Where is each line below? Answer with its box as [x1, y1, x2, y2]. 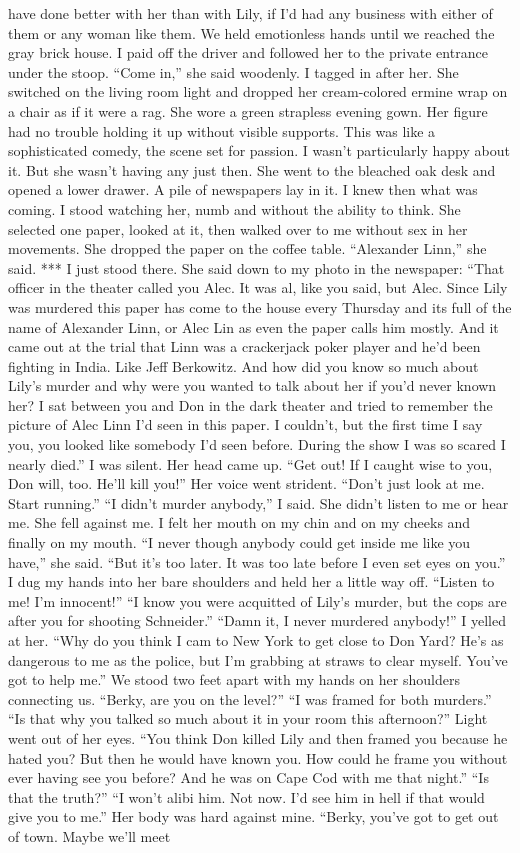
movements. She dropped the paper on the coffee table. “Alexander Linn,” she [8, 238, 487, 259]
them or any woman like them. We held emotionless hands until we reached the [8, 22, 495, 43]
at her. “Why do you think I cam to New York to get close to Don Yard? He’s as [8, 630, 504, 650]
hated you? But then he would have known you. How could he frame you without [8, 747, 508, 768]
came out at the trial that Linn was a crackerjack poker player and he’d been [8, 336, 481, 357]
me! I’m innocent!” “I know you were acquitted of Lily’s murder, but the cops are [8, 590, 507, 611]
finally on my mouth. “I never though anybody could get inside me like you [8, 532, 471, 553]
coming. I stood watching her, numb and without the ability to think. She [8, 198, 461, 219]
